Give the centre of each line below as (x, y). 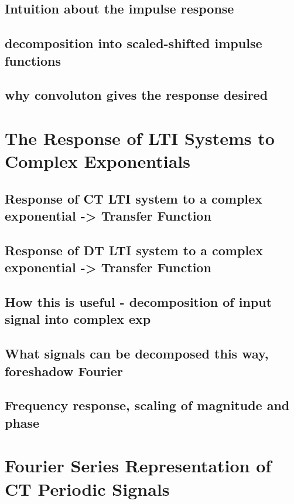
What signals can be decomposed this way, (137, 354)
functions (33, 60)
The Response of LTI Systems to (140, 138)
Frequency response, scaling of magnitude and (147, 405)
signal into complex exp (78, 319)
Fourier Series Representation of (138, 466)
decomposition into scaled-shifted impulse (134, 43)
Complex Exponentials (98, 161)
